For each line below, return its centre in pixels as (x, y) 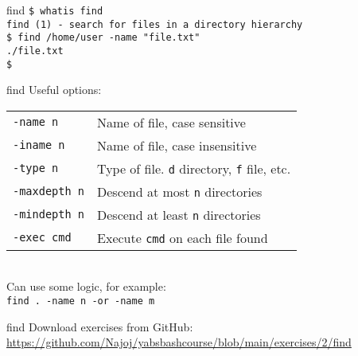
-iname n (39, 145)
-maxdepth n (49, 192)
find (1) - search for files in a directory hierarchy (155, 24)
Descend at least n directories (179, 214)
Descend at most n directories (180, 191)
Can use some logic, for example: (86, 286)
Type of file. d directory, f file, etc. (194, 168)
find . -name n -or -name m (81, 301)
